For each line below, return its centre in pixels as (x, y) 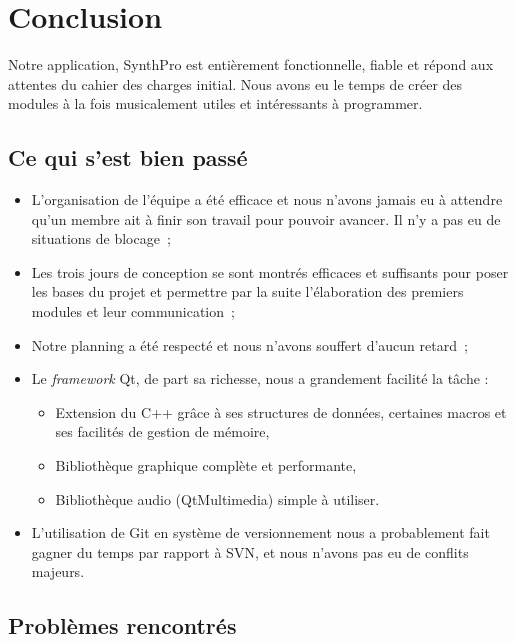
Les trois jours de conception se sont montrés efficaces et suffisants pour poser (270, 271)
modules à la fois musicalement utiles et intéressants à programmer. (215, 103)
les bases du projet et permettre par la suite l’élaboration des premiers (247, 291)
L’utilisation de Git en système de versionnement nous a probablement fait (260, 532)
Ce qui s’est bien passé (128, 157)
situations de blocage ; (101, 238)
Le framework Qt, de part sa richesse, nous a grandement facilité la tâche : (260, 378)
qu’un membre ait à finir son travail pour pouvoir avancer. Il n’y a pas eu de (266, 218)
